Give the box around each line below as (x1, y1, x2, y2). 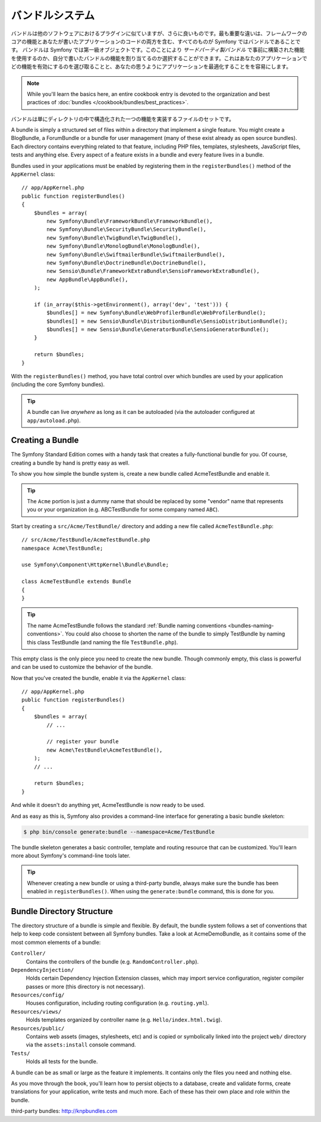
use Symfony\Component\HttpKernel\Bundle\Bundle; (21, 562, 169, 568)
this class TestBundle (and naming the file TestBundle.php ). (27, 638, 178, 646)
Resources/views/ (11, 1008, 62, 1015)
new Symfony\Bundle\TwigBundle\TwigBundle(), (46, 234, 181, 241)
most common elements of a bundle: (11, 939, 101, 946)
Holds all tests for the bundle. (26, 1058, 98, 1065)
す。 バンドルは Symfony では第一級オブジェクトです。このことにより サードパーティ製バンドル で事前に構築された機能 (11, 46, 305, 54)
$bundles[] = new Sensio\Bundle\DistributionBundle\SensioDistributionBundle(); (46, 317, 288, 325)
